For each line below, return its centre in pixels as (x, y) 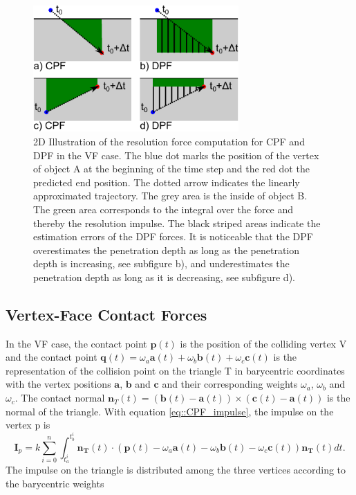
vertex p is (28, 425)
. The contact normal (60, 398)
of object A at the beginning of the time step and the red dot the (171, 169)
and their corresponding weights (230, 384)
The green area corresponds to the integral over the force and (163, 209)
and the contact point (51, 357)
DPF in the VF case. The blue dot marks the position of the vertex (176, 155)
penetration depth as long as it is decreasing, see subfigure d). (164, 277)
